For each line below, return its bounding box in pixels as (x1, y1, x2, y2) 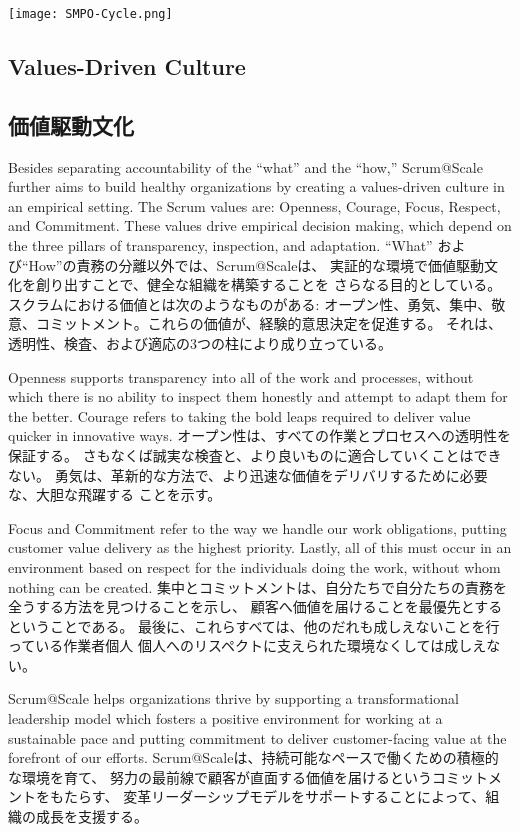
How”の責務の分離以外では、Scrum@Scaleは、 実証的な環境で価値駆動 (28, 254, 485, 275)
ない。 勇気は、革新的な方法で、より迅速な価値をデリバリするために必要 (8, 464, 488, 485)
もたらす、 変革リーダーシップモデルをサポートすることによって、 (49, 786, 486, 807)
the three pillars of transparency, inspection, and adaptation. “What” (8, 235, 433, 256)
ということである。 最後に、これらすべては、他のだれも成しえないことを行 (8, 615, 500, 636)
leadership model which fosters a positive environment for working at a (8, 708, 443, 729)
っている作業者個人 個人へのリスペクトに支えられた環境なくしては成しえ (8, 635, 487, 656)
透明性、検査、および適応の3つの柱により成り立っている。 (8, 332, 393, 353)
